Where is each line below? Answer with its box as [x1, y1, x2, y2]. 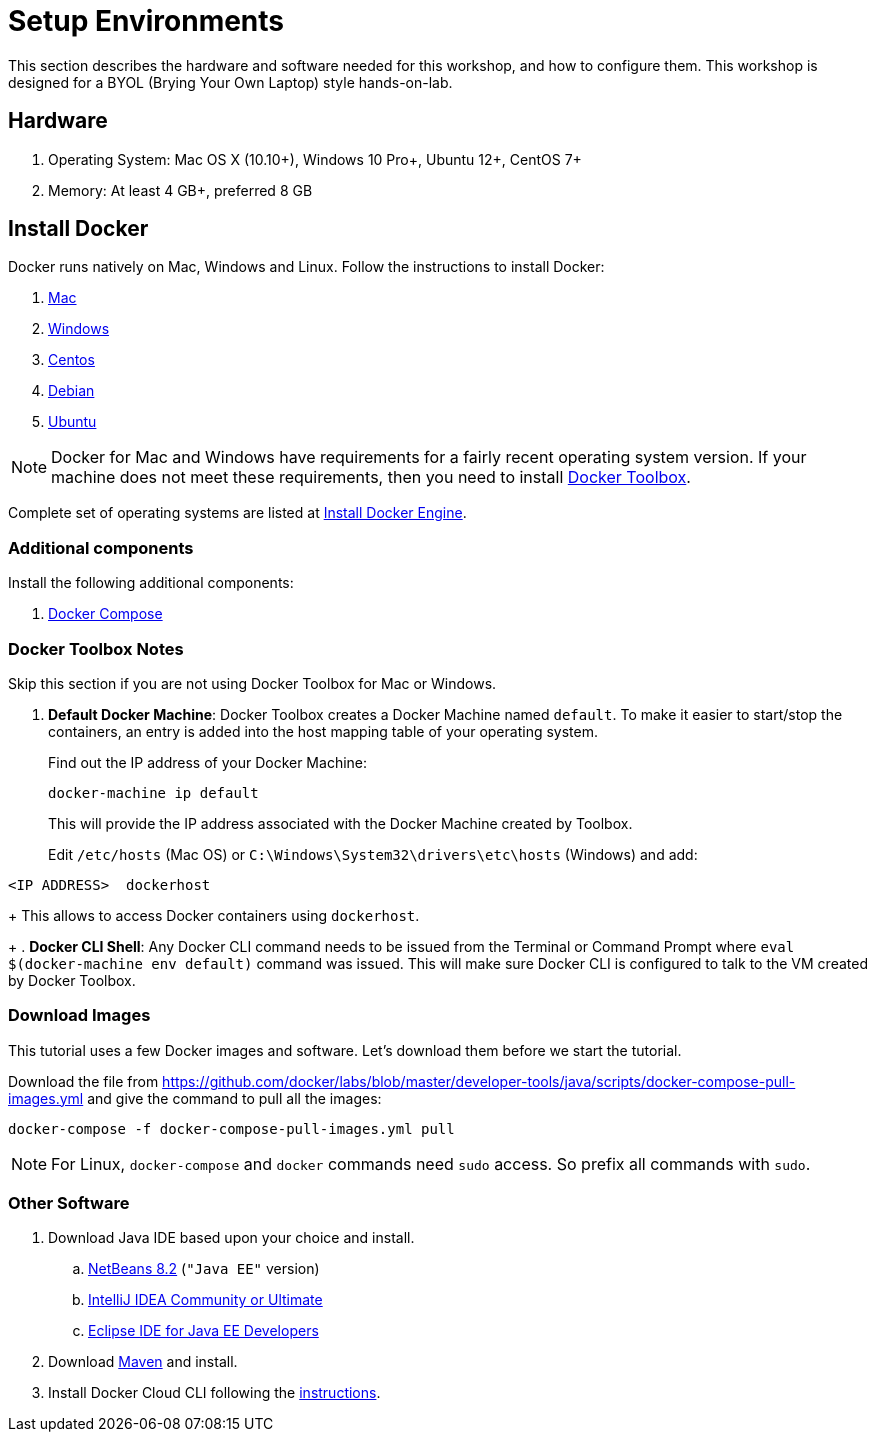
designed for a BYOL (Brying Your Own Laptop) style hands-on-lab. [8, 73, 453, 91]
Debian [48, 382, 95, 400]
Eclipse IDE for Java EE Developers [88, 1322, 319, 1340]
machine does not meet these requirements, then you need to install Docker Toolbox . [51, 467, 691, 488]
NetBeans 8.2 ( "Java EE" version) [88, 1260, 320, 1278]
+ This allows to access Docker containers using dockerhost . [8, 906, 420, 924]
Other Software [8, 1193, 130, 1214]
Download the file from [8, 1072, 159, 1090]
